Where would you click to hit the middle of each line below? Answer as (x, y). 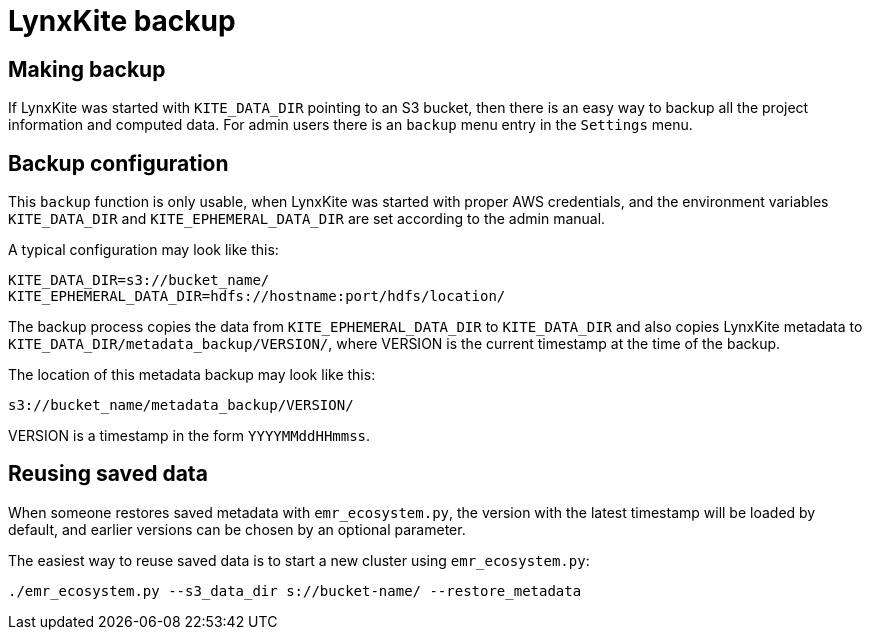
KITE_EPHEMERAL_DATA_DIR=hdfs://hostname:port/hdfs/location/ (257, 296)
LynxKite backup (122, 21)
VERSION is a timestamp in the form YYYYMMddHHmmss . (189, 436)
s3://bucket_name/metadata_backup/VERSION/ (181, 405)
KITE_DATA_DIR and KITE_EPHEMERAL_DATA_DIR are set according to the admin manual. (307, 219)
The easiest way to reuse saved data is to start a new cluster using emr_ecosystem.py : (299, 560)
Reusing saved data (108, 474)
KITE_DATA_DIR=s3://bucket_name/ (139, 280)
